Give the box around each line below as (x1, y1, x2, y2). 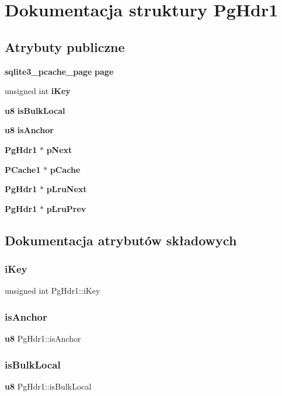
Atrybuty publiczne (5, 37, 125, 55)
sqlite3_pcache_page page (5, 65, 114, 77)
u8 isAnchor (5, 124, 54, 136)
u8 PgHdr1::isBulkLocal (5, 380, 92, 392)
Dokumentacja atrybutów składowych (5, 231, 237, 249)
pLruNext (46, 183, 87, 195)
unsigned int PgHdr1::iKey (5, 284, 100, 297)
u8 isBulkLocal (5, 104, 65, 116)
